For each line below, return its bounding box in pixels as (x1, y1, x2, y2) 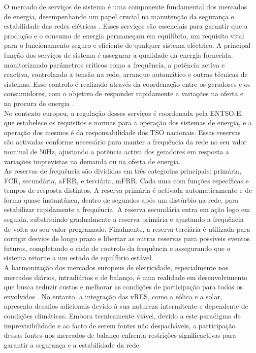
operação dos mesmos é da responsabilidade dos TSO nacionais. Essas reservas (4, 127, 241, 137)
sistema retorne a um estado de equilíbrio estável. (4, 252, 153, 263)
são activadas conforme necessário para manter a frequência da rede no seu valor (4, 137, 247, 147)
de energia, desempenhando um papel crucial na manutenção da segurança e (4, 11, 234, 21)
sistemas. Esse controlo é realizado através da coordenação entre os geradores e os (4, 78, 251, 89)
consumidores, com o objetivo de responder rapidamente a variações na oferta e (4, 88, 244, 99)
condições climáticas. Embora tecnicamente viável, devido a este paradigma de (4, 311, 241, 320)
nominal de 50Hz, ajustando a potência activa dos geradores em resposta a (4, 146, 229, 156)
